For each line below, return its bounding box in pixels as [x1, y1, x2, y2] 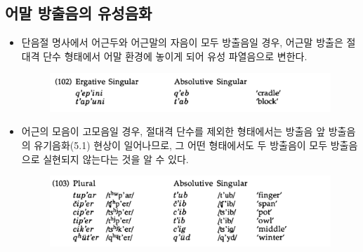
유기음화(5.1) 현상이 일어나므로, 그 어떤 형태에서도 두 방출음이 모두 [34, 138, 328, 153]
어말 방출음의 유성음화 [5, 2, 152, 24]
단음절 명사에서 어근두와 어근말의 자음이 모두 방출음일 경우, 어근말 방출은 [21, 35, 343, 50]
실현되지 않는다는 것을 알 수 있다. [43, 151, 189, 166]
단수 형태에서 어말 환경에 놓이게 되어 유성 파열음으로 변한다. [43, 48, 308, 63]
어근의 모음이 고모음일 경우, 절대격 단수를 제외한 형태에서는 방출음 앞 [21, 124, 326, 139]
